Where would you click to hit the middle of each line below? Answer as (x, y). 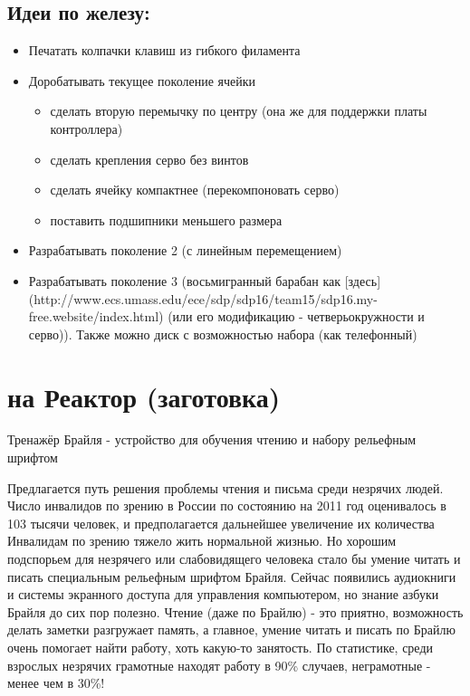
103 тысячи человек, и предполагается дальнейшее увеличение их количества (221, 523)
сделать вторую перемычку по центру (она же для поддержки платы (239, 111)
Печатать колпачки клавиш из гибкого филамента (164, 50)
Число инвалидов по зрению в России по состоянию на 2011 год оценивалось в (227, 505)
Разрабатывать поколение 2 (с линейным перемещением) (185, 250)
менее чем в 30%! (56, 683)
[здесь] (363, 280)
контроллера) (86, 128)
